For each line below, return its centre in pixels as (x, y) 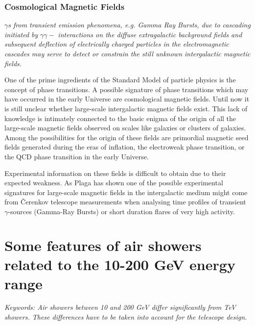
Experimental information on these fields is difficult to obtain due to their (115, 173)
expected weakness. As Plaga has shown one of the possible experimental (114, 183)
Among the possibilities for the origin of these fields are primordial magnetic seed (127, 137)
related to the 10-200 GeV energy (120, 264)
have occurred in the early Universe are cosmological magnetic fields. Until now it (127, 99)
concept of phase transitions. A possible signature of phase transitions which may (127, 89)
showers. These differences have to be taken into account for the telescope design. (126, 316)
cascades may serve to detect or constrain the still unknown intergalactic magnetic (127, 53)
